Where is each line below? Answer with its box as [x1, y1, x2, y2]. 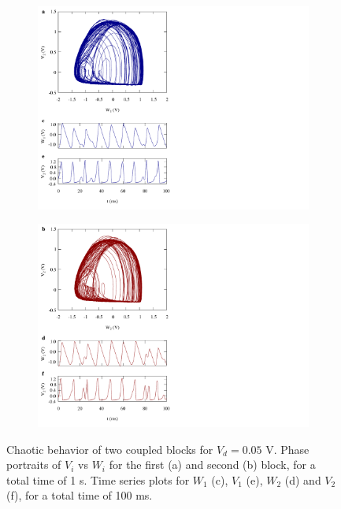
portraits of [6, 456, 61, 473]
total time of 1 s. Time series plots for [6, 471, 190, 488]
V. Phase [265, 440, 309, 457]
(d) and [284, 471, 321, 488]
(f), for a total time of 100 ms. [6, 487, 153, 503]
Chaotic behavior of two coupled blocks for [6, 440, 213, 457]
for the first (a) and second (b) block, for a [109, 456, 316, 473]
